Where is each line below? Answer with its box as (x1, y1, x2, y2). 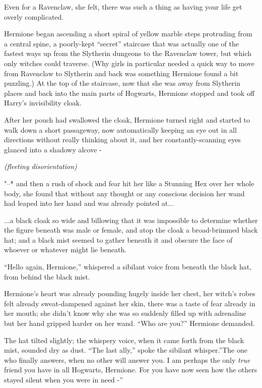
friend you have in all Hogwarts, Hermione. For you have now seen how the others (4, 364, 257, 375)
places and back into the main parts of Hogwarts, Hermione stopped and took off (4, 87, 255, 98)
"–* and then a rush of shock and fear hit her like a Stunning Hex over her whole (4, 178, 254, 188)
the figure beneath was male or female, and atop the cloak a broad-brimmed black (4, 225, 258, 235)
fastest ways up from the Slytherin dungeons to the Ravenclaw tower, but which (4, 48, 251, 59)
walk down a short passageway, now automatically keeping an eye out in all (4, 124, 237, 135)
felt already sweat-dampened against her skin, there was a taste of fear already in (4, 298, 255, 308)
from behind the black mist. (4, 271, 90, 282)
